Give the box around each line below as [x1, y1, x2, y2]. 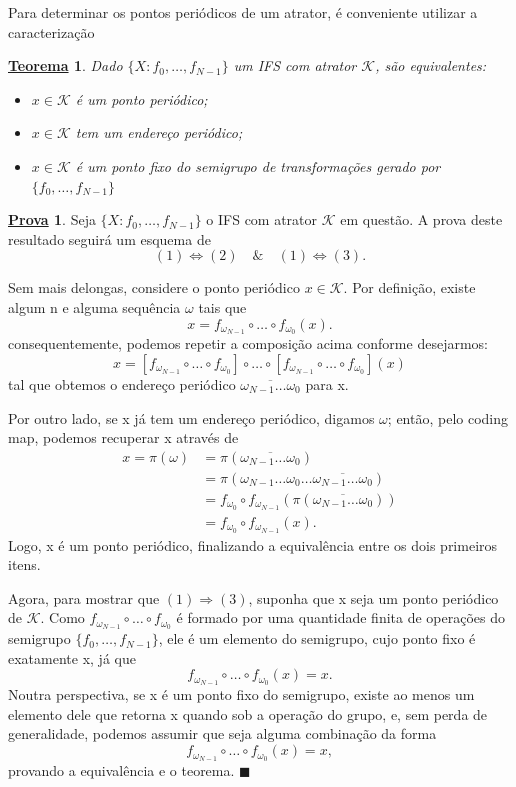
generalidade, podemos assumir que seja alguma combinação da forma [8, 723, 437, 744]
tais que [198, 296, 247, 317]
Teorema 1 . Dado [8, 55, 123, 76]
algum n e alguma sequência [8, 296, 181, 317]
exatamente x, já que [8, 647, 136, 668]
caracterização [8, 21, 95, 42]
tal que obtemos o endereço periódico [8, 373, 236, 394]
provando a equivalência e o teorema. [8, 759, 235, 780]
